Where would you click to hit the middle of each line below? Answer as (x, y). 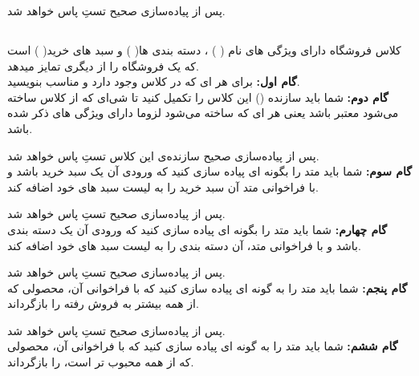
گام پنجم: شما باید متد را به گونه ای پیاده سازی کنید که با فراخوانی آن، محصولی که (207, 287)
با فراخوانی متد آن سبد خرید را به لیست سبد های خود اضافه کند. (163, 186)
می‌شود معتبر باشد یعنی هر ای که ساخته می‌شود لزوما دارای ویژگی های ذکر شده (203, 113)
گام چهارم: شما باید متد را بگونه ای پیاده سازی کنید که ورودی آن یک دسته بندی (197, 229)
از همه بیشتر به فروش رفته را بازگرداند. (103, 303)
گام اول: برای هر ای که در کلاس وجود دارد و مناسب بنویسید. (154, 81)
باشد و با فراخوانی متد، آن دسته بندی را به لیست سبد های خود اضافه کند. (184, 245)
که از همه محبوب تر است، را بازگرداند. (101, 362)
